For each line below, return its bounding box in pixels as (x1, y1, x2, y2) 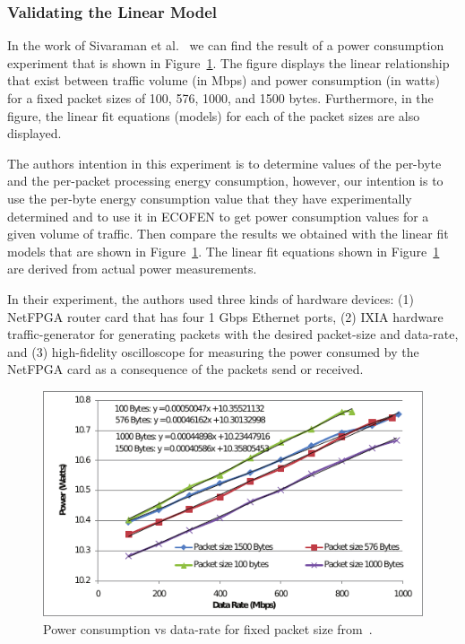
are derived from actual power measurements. (7, 259, 257, 278)
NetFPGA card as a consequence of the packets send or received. (7, 360, 364, 379)
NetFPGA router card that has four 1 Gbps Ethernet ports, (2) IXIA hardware (7, 307, 443, 326)
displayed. (7, 124, 62, 143)
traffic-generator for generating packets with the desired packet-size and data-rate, (7, 325, 459, 344)
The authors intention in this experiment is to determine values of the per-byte (7, 153, 442, 172)
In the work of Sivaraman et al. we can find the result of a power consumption (7, 36, 444, 55)
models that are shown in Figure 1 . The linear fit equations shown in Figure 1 (7, 241, 440, 260)
